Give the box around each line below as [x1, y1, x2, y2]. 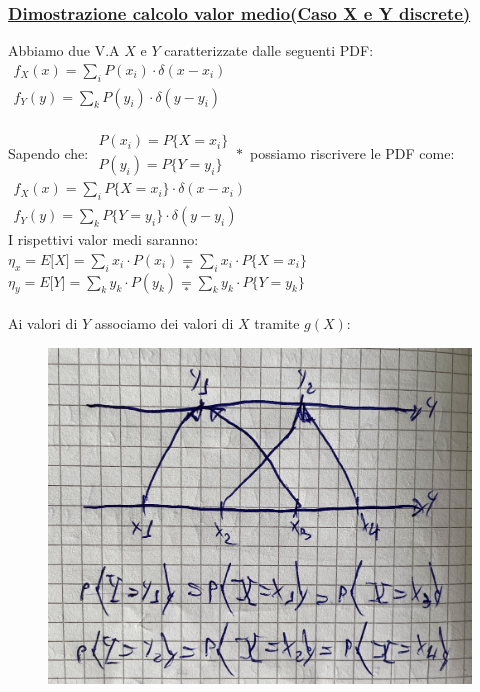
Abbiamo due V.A [8, 40, 120, 61]
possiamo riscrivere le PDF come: [250, 142, 455, 163]
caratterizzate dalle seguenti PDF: [164, 40, 374, 61]
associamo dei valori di [94, 312, 234, 333]
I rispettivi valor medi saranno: [8, 229, 199, 250]
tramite [254, 312, 300, 333]
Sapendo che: [8, 142, 89, 163]
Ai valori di [8, 312, 78, 333]
